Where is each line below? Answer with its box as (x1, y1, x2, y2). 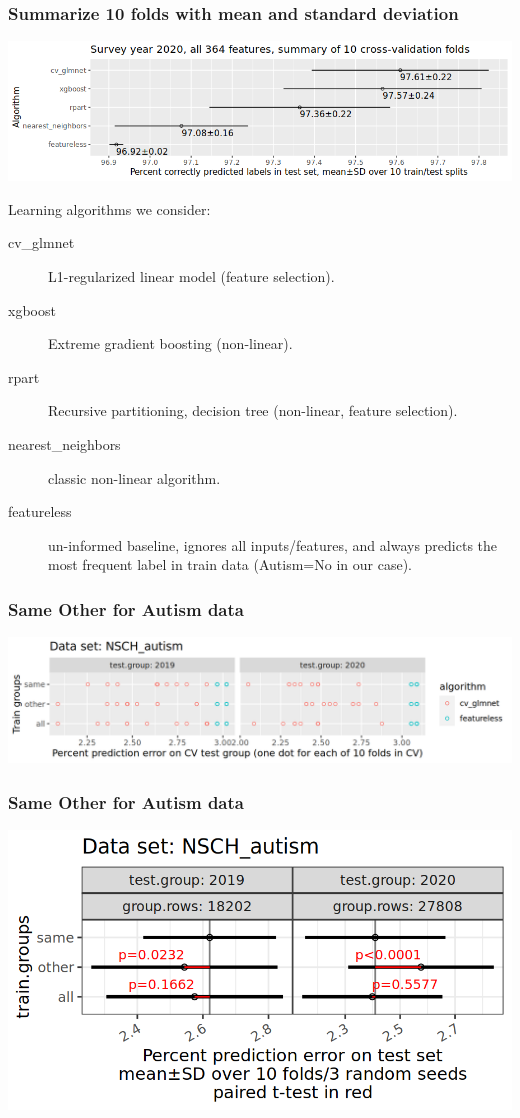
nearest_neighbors (8, 433, 121, 454)
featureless (8, 501, 72, 522)
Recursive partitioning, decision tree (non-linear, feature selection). (48, 400, 458, 421)
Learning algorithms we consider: (8, 198, 211, 219)
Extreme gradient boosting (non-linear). (48, 333, 293, 354)
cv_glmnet (8, 232, 75, 253)
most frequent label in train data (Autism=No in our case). (48, 554, 412, 575)
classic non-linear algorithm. (48, 467, 221, 488)
